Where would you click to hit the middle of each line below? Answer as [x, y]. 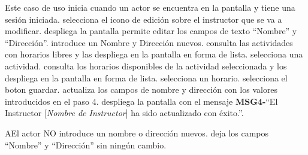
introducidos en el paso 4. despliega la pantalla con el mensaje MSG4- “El [141, 101]
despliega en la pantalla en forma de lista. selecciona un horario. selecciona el [146, 77]
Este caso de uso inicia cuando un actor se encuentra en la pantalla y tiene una [150, 7]
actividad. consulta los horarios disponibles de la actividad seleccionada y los [146, 66]
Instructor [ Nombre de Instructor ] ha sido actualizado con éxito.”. [124, 113]
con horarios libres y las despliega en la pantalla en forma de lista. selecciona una [154, 54]
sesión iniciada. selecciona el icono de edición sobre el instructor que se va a [144, 19]
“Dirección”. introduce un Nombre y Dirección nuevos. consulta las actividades [149, 42]
